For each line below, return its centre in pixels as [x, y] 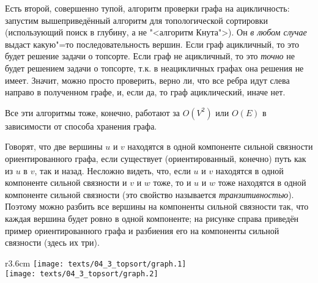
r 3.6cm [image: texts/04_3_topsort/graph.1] [96, 263]
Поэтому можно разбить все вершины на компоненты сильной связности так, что [157, 206]
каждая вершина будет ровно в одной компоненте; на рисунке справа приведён [152, 218]
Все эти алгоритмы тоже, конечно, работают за [92, 112]
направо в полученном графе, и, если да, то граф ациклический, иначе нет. [145, 92]
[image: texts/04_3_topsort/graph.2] [82, 274]
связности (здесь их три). [52, 242]
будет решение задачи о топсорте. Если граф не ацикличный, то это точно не [150, 56]
